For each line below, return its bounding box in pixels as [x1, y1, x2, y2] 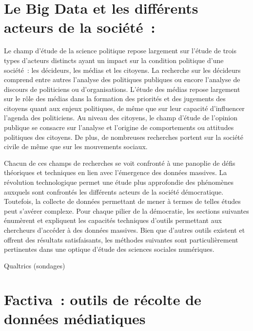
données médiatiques [4, 308, 146, 328]
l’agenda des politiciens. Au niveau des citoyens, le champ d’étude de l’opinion [4, 112, 238, 123]
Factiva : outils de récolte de [4, 289, 201, 309]
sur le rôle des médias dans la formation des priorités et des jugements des [4, 93, 226, 104]
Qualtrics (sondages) [4, 260, 65, 270]
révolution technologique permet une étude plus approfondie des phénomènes [4, 177, 234, 187]
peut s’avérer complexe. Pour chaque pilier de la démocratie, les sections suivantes [4, 205, 249, 216]
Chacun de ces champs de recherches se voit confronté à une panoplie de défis [4, 157, 235, 168]
